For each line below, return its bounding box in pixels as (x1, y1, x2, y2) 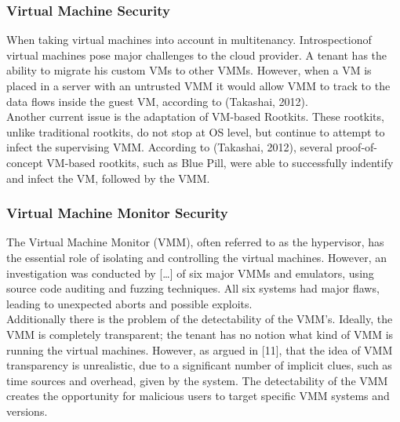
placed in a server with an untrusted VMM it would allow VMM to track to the (6, 78, 391, 93)
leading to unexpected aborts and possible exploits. (6, 295, 253, 311)
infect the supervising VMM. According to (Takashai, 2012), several (6, 139, 333, 155)
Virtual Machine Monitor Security (6, 203, 228, 223)
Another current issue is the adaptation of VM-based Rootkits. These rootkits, (6, 108, 384, 125)
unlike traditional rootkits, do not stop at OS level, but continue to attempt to (6, 123, 385, 140)
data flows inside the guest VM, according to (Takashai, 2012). (6, 93, 308, 109)
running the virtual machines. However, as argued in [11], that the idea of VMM (6, 341, 393, 358)
